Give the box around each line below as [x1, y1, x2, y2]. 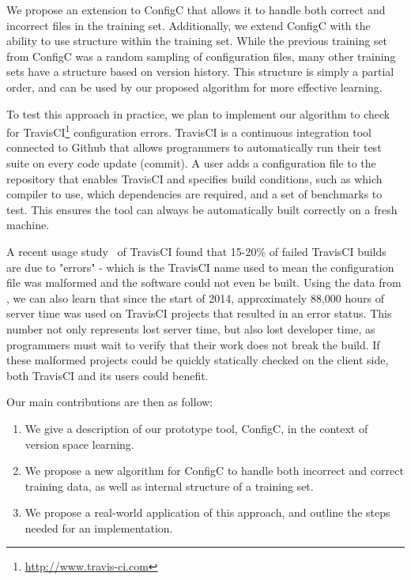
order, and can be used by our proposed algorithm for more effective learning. [6, 78, 383, 95]
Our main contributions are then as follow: [6, 394, 213, 410]
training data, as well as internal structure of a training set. [25, 477, 314, 494]
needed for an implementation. [25, 519, 173, 536]
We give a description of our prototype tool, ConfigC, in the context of [25, 420, 368, 436]
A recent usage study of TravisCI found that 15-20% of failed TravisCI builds [6, 243, 386, 259]
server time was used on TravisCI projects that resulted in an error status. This [6, 305, 392, 322]
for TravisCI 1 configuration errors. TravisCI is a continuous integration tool [6, 122, 371, 140]
